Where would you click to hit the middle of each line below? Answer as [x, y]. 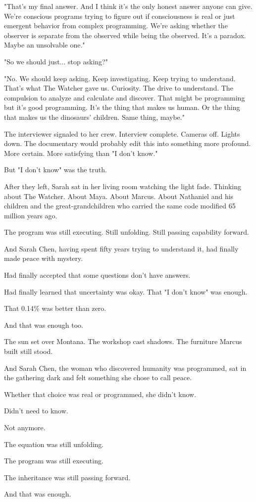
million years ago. [31, 215]
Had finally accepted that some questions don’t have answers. [97, 275]
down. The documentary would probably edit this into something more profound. [128, 143]
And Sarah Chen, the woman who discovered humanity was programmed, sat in [125, 368]
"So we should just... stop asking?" [56, 61]
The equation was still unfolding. [54, 444]
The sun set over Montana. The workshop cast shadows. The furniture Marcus [123, 341]
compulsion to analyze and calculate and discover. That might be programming [125, 97]
